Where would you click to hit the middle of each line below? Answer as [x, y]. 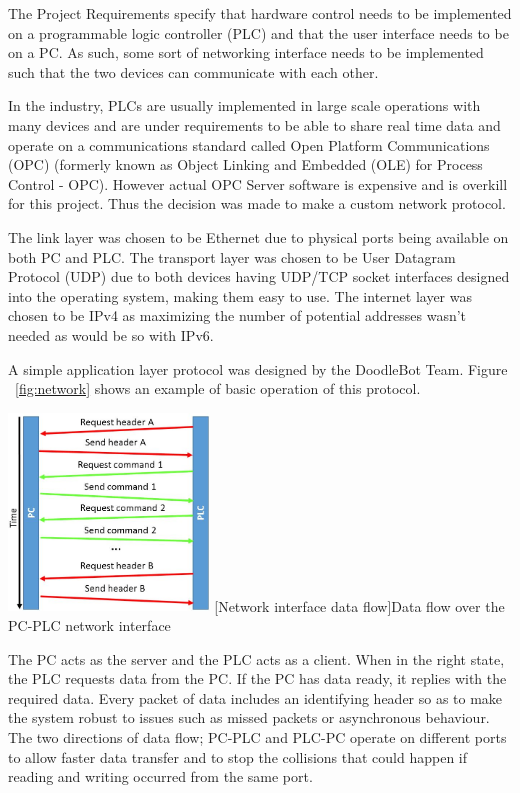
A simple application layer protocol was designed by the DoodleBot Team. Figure [258, 368]
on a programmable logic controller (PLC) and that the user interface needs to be [258, 32]
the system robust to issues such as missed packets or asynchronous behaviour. [249, 717]
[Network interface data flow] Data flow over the [359, 605]
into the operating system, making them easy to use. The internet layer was [240, 295]
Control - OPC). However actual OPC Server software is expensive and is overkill [258, 183]
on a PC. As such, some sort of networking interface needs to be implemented [246, 52]
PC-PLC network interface [89, 624]
